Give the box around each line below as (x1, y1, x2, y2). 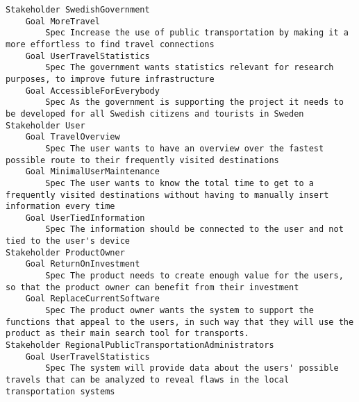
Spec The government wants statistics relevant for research (45, 62, 334, 73)
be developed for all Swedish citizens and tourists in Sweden (6, 108, 304, 119)
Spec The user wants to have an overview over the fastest (45, 143, 324, 153)
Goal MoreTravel (25, 16, 101, 26)
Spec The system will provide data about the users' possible (45, 363, 339, 374)
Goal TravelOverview (25, 132, 120, 142)
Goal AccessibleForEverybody (25, 85, 160, 96)
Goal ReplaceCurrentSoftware (25, 294, 160, 304)
